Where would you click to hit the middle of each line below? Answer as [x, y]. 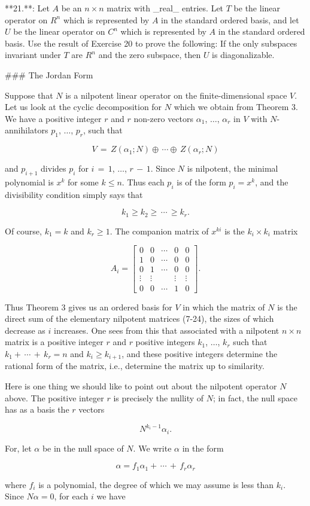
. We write [152, 448]
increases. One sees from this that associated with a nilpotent [167, 330]
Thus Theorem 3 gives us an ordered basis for [89, 307]
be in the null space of [83, 448]
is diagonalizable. [243, 55]
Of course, [23, 231]
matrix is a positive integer [54, 342]
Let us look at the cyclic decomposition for [83, 107]
